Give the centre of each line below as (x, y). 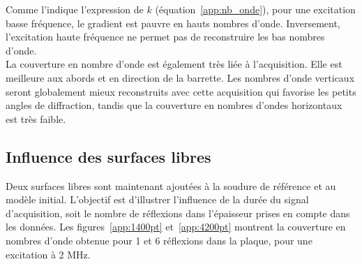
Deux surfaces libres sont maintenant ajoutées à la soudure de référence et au (171, 185)
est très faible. (36, 118)
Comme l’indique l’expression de (75, 9)
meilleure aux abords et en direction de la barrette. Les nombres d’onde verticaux (180, 77)
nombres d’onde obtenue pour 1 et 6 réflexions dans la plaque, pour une (159, 240)
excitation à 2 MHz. (48, 254)
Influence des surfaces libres (108, 156)
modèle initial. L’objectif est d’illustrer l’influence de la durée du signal (157, 199)
